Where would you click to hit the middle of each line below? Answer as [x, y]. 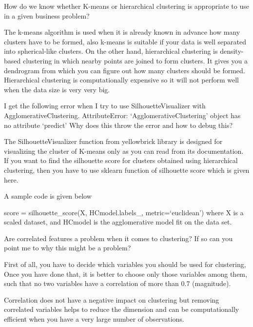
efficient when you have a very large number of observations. [94, 319]
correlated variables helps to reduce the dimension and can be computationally [122, 309]
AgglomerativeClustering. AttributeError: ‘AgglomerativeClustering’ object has [122, 115]
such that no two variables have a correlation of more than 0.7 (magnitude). [117, 283]
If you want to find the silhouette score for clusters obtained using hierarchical [121, 160]
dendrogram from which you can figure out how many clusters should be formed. [125, 70]
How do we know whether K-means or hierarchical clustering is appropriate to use [126, 6]
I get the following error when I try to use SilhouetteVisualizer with [105, 106]
